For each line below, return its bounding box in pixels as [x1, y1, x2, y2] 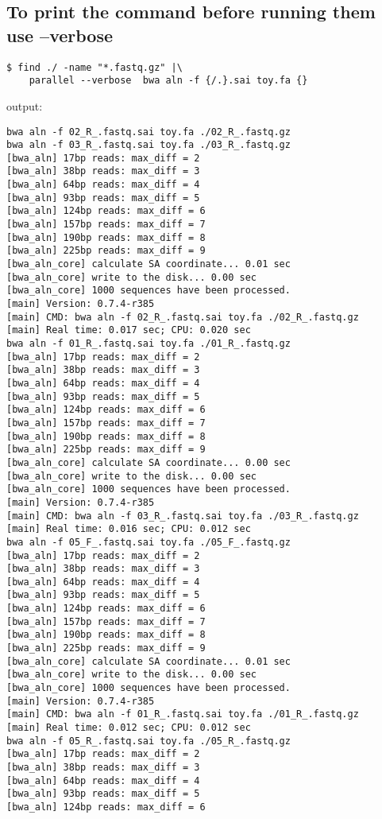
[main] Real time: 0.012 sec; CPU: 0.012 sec [6, 722, 251, 734]
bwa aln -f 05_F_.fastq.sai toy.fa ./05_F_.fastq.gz [6, 536, 291, 548]
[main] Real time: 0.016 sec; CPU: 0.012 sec [6, 523, 251, 535]
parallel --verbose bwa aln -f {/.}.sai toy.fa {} [29, 75, 308, 87]
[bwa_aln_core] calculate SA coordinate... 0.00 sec [6, 456, 291, 468]
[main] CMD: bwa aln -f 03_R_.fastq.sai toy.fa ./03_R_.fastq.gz [6, 510, 359, 522]
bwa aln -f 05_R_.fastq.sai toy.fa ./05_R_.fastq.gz [6, 735, 291, 747]
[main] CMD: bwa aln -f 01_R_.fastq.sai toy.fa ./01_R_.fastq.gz [6, 708, 359, 720]
